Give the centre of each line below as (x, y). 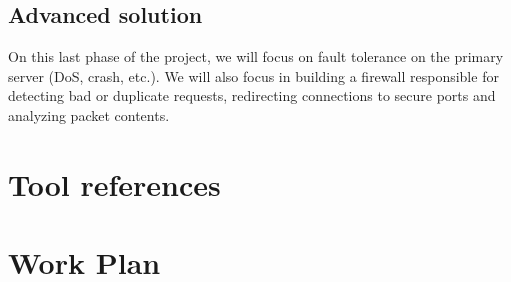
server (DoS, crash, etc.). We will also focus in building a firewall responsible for (253, 75)
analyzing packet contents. (89, 114)
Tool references (114, 183)
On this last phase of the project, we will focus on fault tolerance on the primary (256, 56)
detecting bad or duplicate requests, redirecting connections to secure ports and (252, 95)
